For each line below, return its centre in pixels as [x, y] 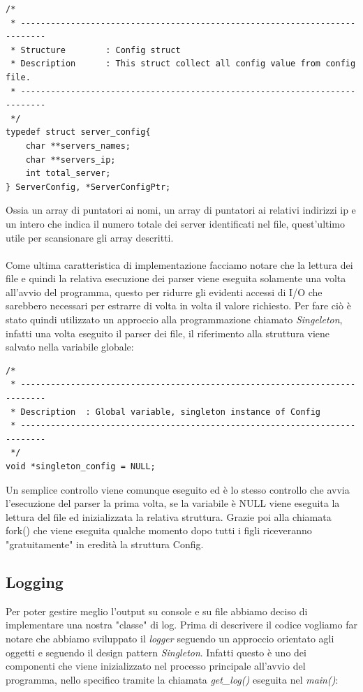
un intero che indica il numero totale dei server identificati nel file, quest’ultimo [176, 223]
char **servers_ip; [71, 160]
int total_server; [68, 174]
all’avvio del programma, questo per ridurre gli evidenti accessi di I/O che [164, 292]
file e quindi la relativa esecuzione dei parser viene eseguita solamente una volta [176, 278]
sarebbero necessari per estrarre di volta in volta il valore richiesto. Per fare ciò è [178, 305]
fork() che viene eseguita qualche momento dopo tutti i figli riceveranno [159, 530]
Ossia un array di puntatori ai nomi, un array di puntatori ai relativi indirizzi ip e [181, 210]
